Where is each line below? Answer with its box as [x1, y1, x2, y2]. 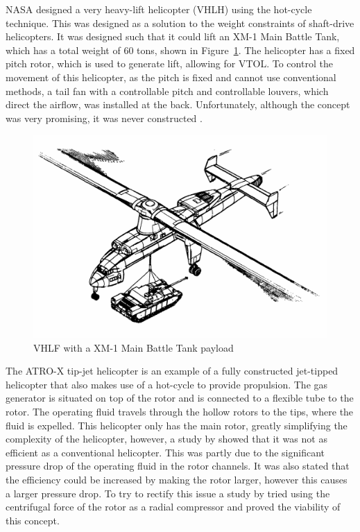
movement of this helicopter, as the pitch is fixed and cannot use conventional [6, 69, 336, 84]
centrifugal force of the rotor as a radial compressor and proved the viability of [6, 499, 341, 514]
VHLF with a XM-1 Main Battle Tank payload [33, 340, 234, 354]
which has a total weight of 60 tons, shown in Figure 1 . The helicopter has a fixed [6, 42, 355, 57]
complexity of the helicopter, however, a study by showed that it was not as [6, 431, 327, 446]
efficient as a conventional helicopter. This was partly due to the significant [6, 445, 325, 459]
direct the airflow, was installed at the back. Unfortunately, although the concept [6, 97, 350, 112]
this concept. [6, 513, 60, 527]
